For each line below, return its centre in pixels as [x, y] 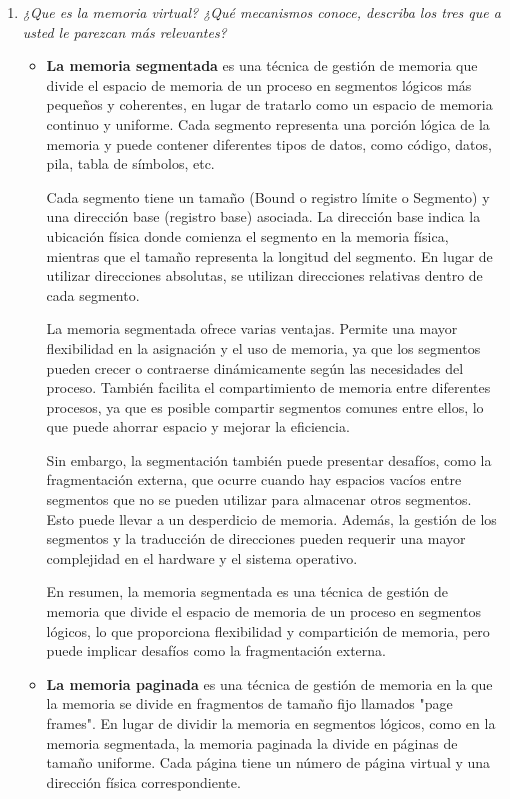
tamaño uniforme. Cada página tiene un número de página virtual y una [268, 762]
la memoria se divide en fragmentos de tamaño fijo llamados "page [249, 703]
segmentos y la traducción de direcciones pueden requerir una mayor [256, 538]
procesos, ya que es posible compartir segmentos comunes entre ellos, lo [265, 406]
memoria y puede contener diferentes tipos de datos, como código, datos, [269, 143]
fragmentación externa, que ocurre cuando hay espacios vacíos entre [254, 479]
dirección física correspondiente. [143, 781]
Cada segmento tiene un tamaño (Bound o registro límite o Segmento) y [268, 196]
